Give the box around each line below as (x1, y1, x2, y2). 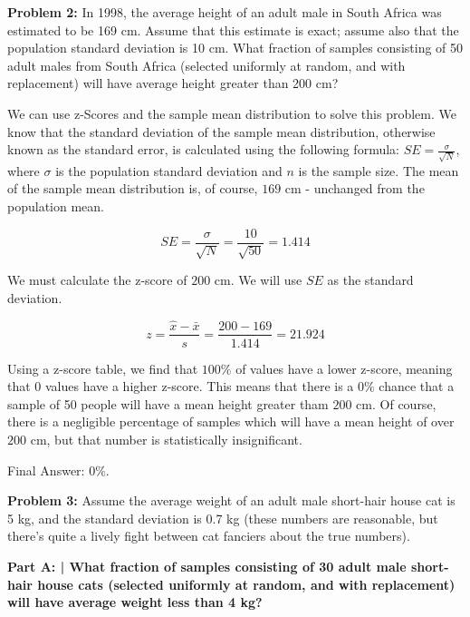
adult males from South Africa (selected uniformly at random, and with (7, 55, 406, 74)
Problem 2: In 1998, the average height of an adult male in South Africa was (7, 3, 442, 21)
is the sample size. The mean (298, 161, 459, 180)
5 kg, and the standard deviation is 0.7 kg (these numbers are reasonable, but (7, 508, 438, 527)
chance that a (379, 377, 455, 396)
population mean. (7, 197, 104, 216)
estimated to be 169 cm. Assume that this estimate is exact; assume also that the (7, 20, 459, 39)
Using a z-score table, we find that (7, 358, 198, 377)
